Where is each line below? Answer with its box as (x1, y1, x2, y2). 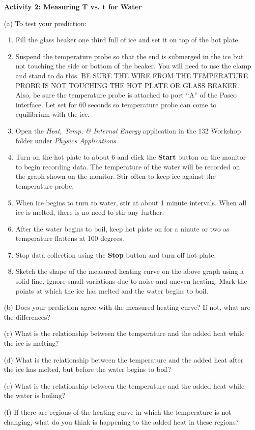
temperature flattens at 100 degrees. (15, 233, 124, 243)
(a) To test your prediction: (4, 18, 86, 28)
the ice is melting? (4, 338, 59, 348)
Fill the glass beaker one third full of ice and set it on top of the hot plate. (15, 34, 240, 45)
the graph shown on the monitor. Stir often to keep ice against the (15, 171, 216, 181)
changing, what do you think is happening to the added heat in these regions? (4, 416, 239, 427)
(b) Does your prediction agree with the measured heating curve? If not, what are (4, 302, 251, 312)
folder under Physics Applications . (15, 135, 118, 145)
